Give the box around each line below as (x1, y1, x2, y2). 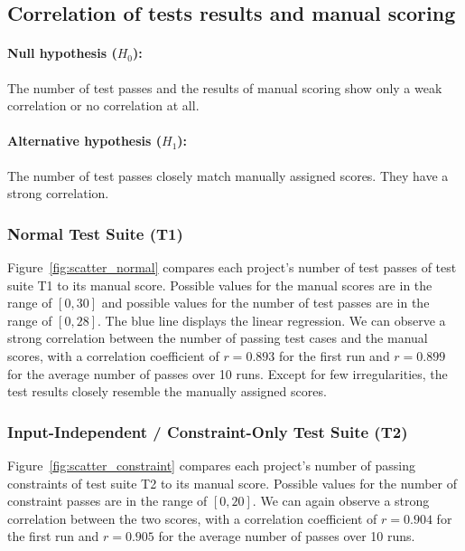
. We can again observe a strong (252, 491, 430, 510)
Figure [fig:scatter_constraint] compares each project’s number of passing (7, 455, 416, 474)
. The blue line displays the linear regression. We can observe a (98, 310, 446, 329)
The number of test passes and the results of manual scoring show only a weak (7, 78, 442, 97)
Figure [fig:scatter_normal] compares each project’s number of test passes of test (7, 257, 457, 276)
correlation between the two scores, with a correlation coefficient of (7, 508, 377, 527)
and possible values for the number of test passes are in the (101, 293, 430, 312)
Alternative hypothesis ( (7, 131, 163, 150)
